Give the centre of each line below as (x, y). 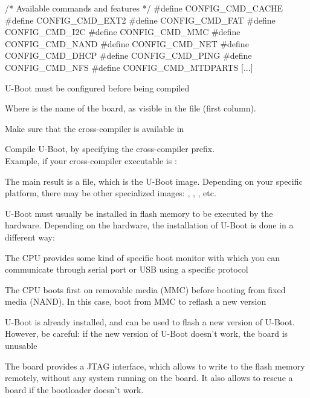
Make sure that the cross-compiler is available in (95, 128)
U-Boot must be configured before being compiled (97, 88)
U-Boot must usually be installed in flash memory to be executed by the (139, 213)
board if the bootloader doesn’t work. (74, 389)
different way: (30, 237)
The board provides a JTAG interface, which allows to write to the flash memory (155, 366)
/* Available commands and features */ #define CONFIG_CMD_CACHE (144, 8)
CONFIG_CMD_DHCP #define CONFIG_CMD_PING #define (128, 55)
